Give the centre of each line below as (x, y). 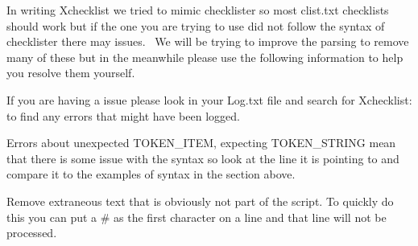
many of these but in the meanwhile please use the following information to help (205, 57)
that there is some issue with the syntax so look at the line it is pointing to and (203, 158)
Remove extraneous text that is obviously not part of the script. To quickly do (200, 201)
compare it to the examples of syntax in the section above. (151, 174)
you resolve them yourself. (71, 73)
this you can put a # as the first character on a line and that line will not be (197, 217)
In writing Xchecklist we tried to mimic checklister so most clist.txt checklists (198, 10)
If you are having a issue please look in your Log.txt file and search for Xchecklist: (209, 99)
